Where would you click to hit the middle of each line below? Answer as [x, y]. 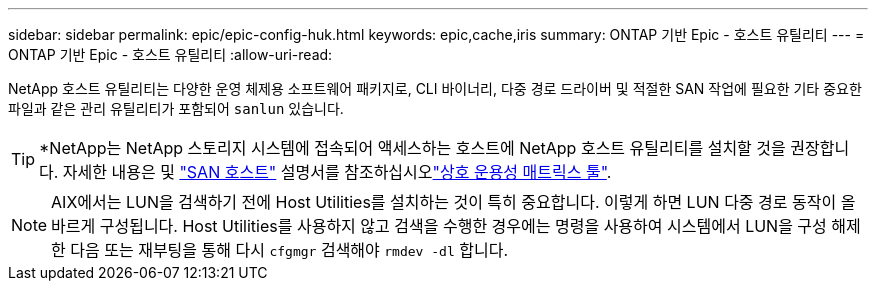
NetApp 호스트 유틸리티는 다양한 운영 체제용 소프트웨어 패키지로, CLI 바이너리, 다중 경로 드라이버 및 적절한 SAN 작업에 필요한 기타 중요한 [435, 88]
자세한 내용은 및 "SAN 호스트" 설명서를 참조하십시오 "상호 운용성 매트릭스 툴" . [337, 172]
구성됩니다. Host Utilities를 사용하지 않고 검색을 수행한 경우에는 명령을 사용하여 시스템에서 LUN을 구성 [463, 226]
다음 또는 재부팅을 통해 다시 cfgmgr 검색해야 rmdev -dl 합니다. [289, 250]
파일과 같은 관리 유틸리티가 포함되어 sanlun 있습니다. [176, 108]
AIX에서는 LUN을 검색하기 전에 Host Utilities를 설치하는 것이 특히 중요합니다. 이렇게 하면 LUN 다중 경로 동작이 [444, 202]
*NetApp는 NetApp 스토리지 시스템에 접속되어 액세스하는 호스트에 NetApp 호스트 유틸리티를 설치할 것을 [412, 148]
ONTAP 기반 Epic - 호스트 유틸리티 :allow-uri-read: [170, 54]
